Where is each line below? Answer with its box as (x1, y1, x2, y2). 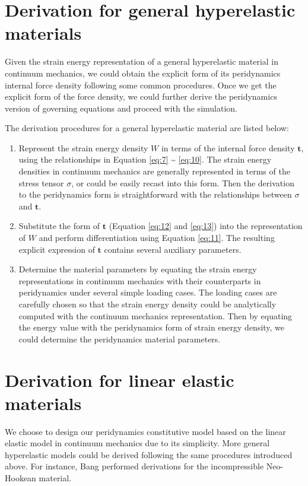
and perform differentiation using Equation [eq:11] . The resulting (39, 231, 275, 244)
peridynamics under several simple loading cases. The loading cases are (18, 286, 277, 298)
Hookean (5, 472, 36, 484)
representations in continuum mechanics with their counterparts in (18, 274, 261, 287)
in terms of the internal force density (161, 141, 295, 154)
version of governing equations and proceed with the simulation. (5, 101, 237, 114)
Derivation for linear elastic (5, 367, 234, 392)
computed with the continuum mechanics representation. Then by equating (18, 309, 293, 322)
